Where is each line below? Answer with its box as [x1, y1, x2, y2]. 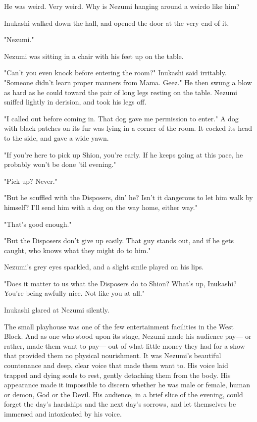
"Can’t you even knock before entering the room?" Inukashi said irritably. [4, 67, 227, 78]
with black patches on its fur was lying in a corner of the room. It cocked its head [4, 123, 252, 133]
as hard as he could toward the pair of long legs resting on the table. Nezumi [4, 87, 238, 97]
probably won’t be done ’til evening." [4, 159, 116, 169]
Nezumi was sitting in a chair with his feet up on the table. [4, 51, 184, 61]
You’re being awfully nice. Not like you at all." [4, 288, 145, 298]
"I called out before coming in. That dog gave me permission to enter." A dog [4, 113, 239, 123]
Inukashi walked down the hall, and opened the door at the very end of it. [4, 17, 229, 28]
